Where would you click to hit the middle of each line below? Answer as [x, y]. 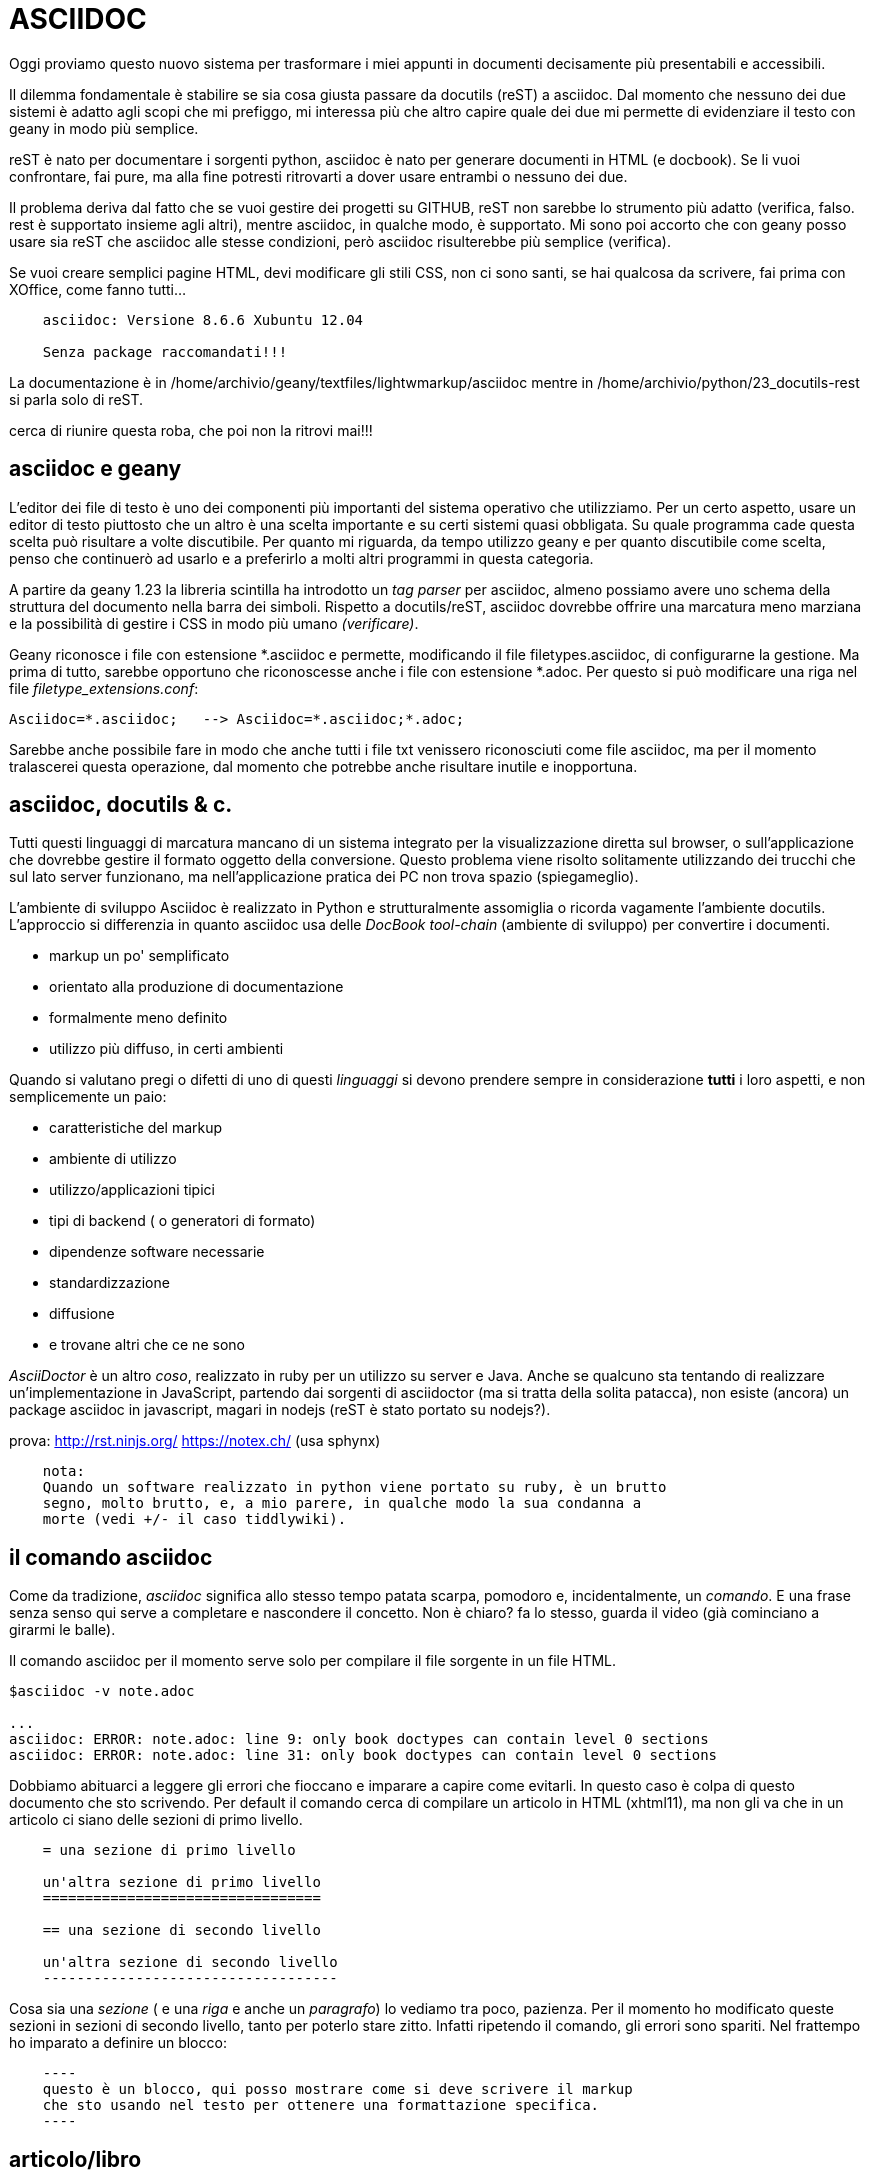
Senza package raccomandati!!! [165, 351]
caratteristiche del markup [136, 1128]
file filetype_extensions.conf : [104, 688]
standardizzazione [109, 1283]
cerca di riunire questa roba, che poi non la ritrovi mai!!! [191, 430]
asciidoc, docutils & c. [121, 805]
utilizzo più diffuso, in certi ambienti [166, 1049]
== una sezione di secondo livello [181, 1930]
